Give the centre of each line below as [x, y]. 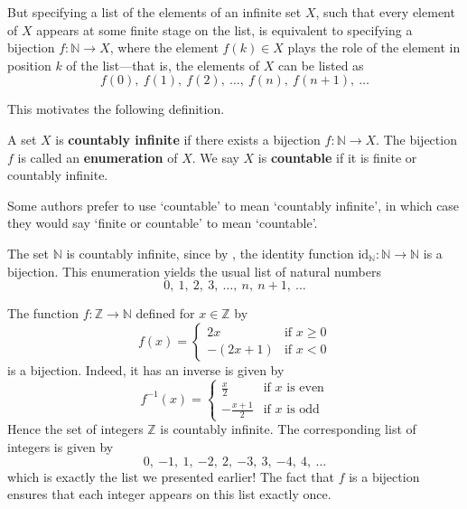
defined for [165, 313]
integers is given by [61, 446]
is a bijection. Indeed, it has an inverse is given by [146, 369]
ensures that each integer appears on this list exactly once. [169, 494]
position [29, 65]
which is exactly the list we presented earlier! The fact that [171, 476]
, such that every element [385, 12]
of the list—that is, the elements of [163, 65]
